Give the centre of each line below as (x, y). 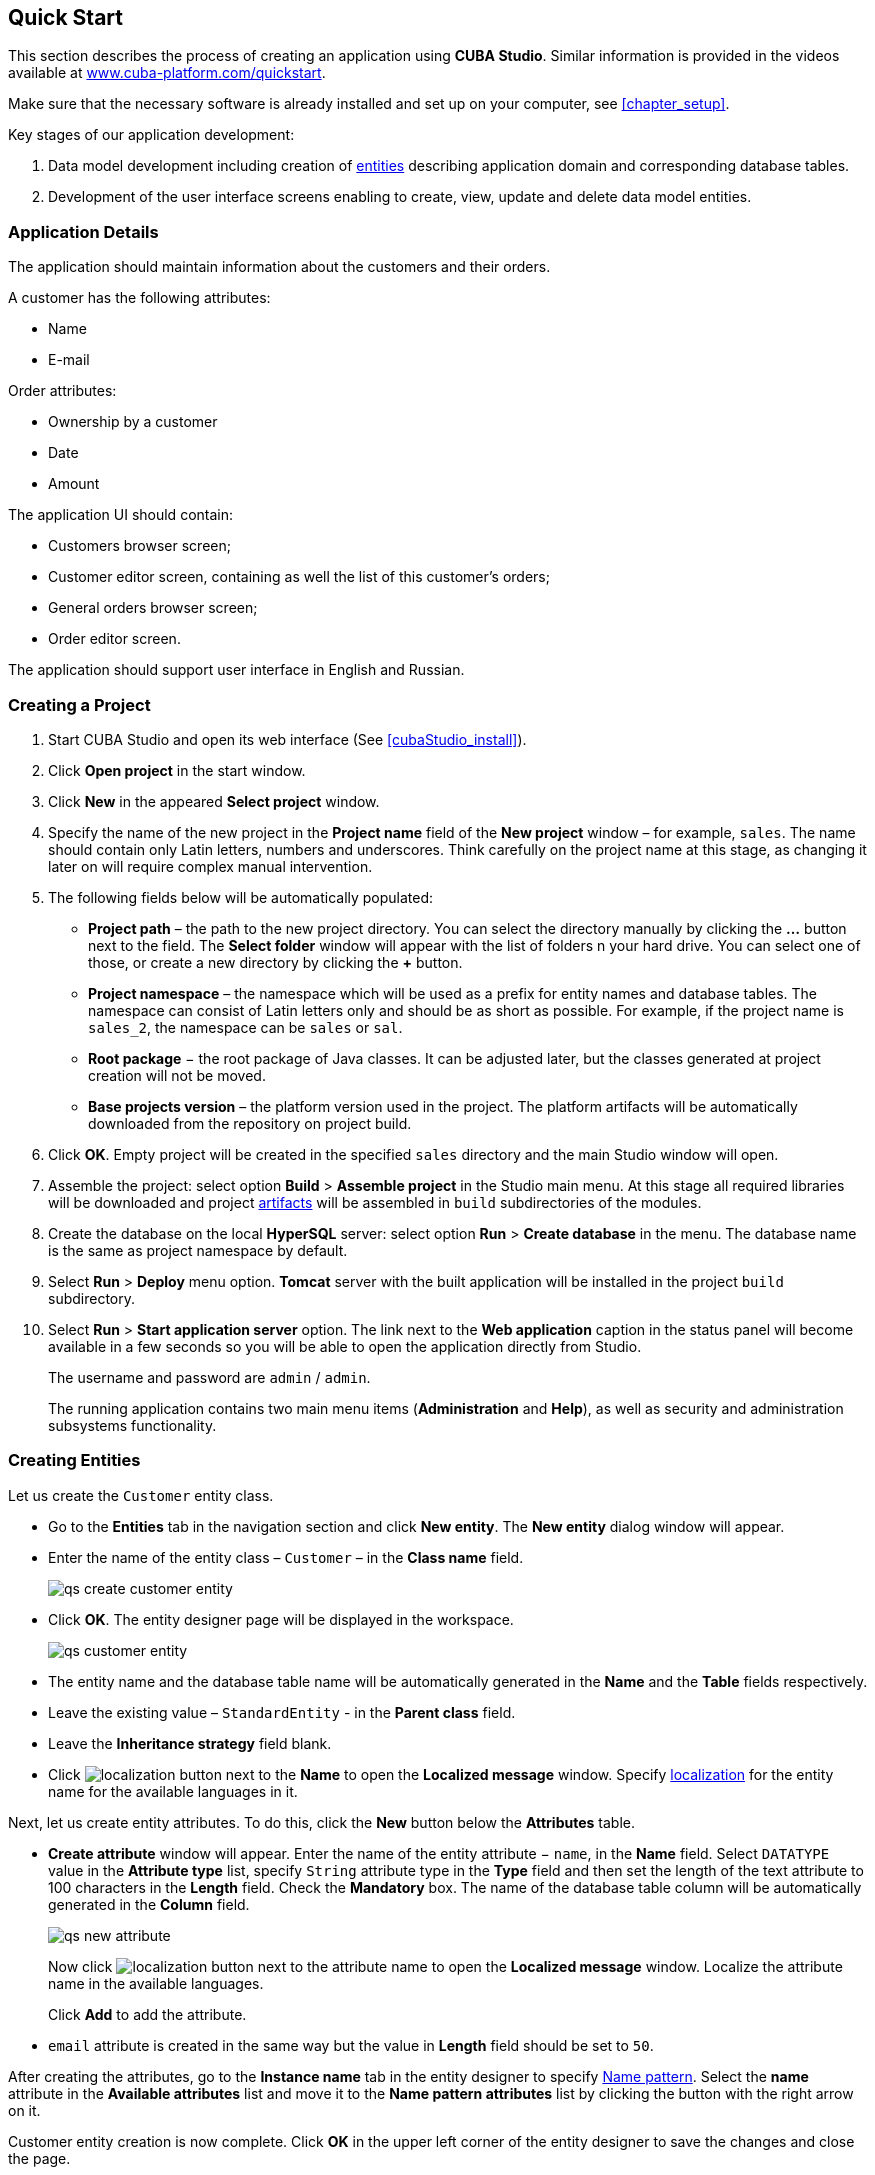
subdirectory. (92, 1298)
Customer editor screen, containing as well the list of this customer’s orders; (299, 577)
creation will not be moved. (177, 1075)
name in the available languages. (156, 1983)
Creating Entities (74, 1460)
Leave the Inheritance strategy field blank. (190, 1743)
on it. (24, 2110)
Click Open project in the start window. (177, 770)
